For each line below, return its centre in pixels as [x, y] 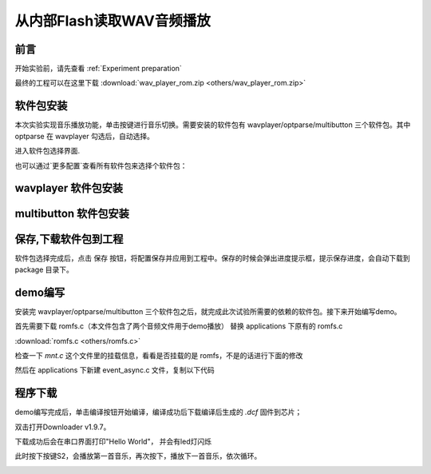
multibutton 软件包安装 [72, 214]
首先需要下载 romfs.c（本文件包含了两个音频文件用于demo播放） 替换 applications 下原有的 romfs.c [179, 326]
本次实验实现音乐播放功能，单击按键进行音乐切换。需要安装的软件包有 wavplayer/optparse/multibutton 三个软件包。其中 [213, 125]
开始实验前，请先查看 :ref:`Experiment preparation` [99, 69]
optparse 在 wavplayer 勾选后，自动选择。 [85, 136]
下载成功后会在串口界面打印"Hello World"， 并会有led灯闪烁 [113, 442]
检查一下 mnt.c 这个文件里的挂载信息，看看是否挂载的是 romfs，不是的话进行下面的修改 [159, 355]
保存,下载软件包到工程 [69, 239]
